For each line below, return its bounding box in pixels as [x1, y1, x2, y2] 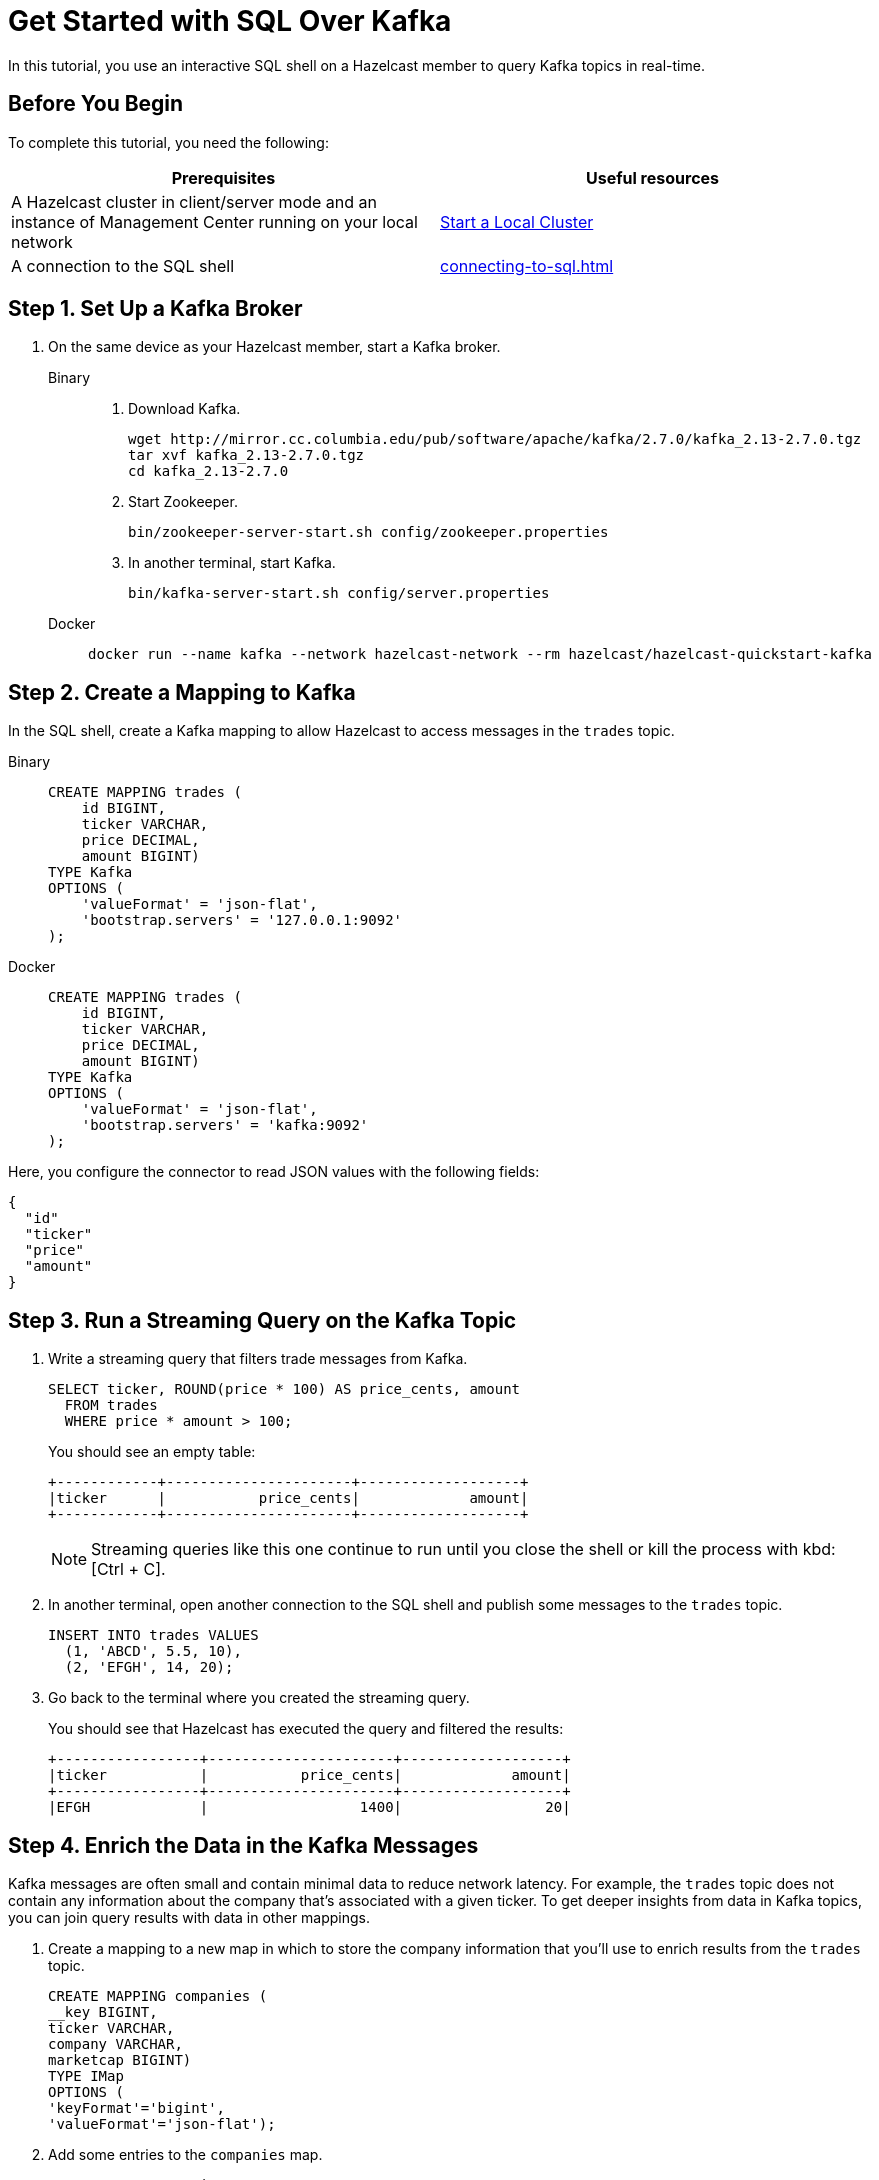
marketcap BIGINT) [48, 2051, 192, 2068]
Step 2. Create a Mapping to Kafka [8, 679, 356, 705]
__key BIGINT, [48, 2003, 158, 2020]
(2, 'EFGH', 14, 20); [64, 1659, 234, 1676]
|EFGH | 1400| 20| [48, 1799, 571, 1816]
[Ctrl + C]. [91, 1559, 166, 1580]
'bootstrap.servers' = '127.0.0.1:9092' [81, 912, 403, 929]
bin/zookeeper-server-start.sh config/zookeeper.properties [128, 524, 609, 541]
